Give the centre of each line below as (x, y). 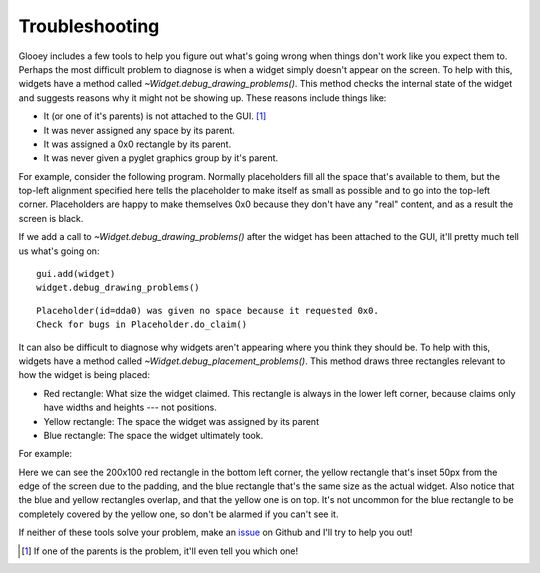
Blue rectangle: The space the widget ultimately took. (153, 435)
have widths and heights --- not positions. (130, 407)
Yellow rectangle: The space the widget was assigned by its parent (181, 421)
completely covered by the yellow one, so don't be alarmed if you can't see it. (178, 514)
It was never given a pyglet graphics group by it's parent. (161, 158)
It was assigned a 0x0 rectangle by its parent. (137, 144)
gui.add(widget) (76, 274)
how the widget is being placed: (84, 375)
